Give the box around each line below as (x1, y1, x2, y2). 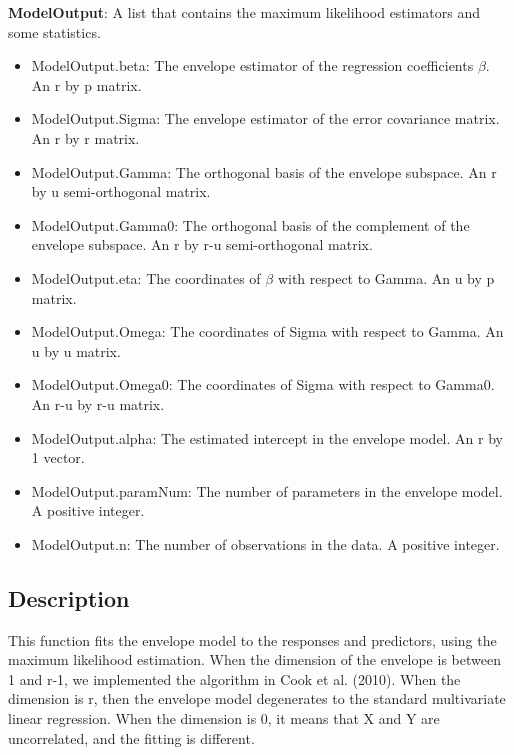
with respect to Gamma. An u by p (277, 267, 495, 288)
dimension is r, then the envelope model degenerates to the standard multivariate (8, 688, 506, 709)
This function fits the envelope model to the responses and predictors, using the (8, 629, 497, 650)
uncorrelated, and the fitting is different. (8, 727, 255, 748)
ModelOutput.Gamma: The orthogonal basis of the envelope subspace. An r (31, 161, 497, 182)
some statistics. (8, 21, 101, 42)
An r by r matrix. (31, 127, 140, 148)
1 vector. (31, 447, 85, 468)
